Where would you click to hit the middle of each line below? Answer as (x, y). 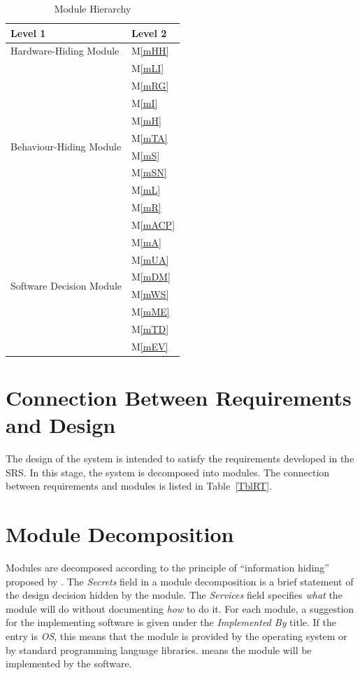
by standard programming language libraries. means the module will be (159, 649)
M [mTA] (149, 137)
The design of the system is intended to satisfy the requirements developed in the (180, 459)
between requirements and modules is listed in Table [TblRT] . (139, 486)
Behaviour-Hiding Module (66, 147)
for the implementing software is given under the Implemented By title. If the (171, 622)
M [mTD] (150, 328)
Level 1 (28, 33)
